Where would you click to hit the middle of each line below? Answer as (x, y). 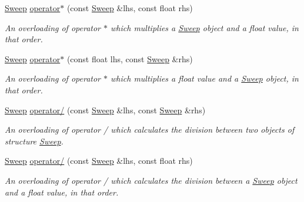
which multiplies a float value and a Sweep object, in (205, 78)
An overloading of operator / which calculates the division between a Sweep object (151, 180)
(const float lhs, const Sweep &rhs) (130, 58)
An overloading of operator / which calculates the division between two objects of (150, 129)
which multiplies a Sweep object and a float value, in (205, 27)
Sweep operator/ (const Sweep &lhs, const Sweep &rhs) (105, 110)
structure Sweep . (34, 141)
